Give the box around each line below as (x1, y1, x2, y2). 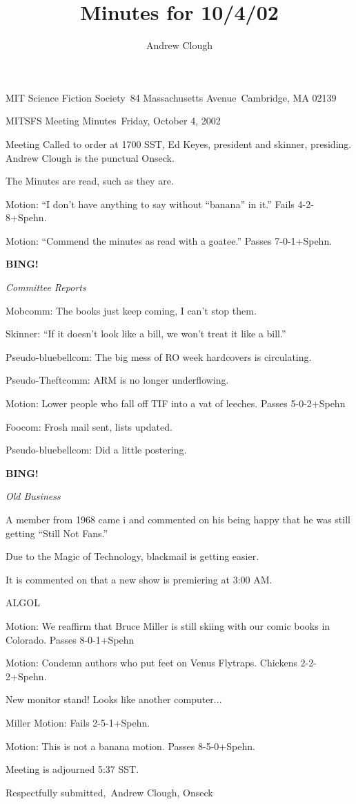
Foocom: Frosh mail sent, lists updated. (6, 419, 172, 433)
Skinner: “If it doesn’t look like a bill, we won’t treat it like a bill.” (6, 326, 286, 341)
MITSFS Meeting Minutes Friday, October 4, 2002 (6, 113, 221, 128)
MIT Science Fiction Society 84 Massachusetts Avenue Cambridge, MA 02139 (6, 90, 337, 104)
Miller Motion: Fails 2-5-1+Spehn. (6, 715, 150, 729)
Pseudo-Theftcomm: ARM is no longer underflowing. (6, 373, 229, 387)
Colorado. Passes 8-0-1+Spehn (6, 632, 135, 646)
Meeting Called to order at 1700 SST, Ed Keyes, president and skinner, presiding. (6, 136, 352, 151)
